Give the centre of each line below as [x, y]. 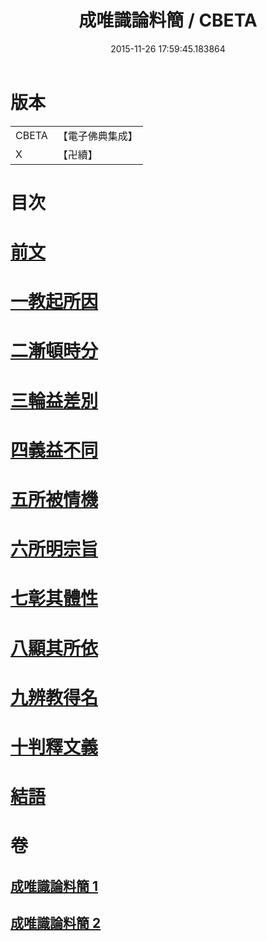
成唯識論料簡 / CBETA [168, 20]
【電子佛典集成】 [97, 136]
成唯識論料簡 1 [54, 886]
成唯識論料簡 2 [56, 923]
